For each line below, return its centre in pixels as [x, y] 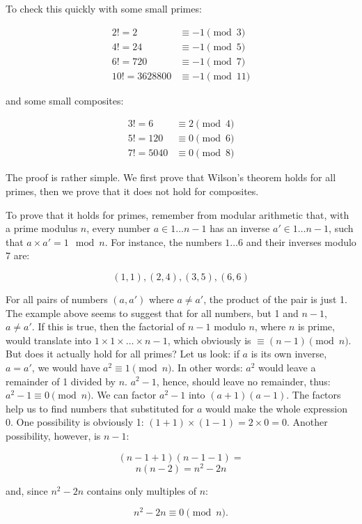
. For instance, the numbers [163, 241]
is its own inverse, [289, 354]
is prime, [316, 326]
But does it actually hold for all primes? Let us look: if [123, 354]
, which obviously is [209, 340]
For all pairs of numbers [57, 299]
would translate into [49, 340]
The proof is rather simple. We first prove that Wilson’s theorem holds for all [171, 177]
